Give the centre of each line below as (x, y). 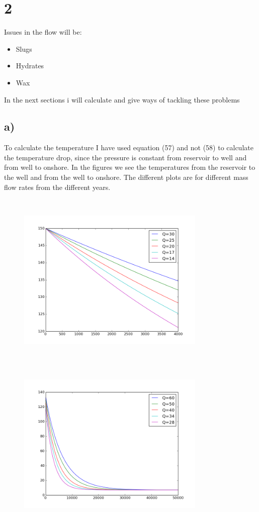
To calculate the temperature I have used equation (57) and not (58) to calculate (129, 147)
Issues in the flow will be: (43, 32)
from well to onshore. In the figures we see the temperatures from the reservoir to (130, 167)
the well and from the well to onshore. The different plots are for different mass (126, 177)
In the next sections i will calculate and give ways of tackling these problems (122, 99)
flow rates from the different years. (57, 187)
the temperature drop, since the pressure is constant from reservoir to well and (125, 157)
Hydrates (30, 66)
